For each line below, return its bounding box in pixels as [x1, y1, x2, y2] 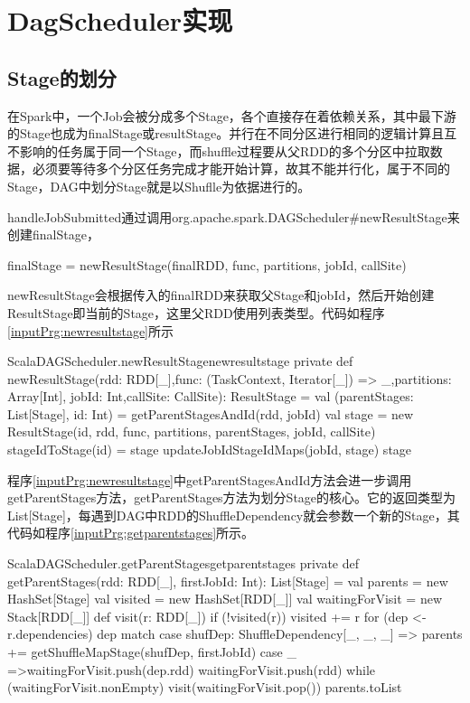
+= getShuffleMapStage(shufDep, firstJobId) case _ [7, 642, 296, 661]
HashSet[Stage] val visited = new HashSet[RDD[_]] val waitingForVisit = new [7, 589, 443, 608]
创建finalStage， [7, 225, 99, 244]
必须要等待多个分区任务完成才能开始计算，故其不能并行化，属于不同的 [32, 159, 450, 178]
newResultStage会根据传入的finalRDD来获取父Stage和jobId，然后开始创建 [7, 286, 435, 305]
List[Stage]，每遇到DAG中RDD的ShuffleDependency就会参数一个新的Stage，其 [7, 505, 460, 524]
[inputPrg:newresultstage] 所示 [7, 321, 174, 340]
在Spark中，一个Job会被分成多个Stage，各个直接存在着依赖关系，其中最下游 [7, 106, 456, 125]
